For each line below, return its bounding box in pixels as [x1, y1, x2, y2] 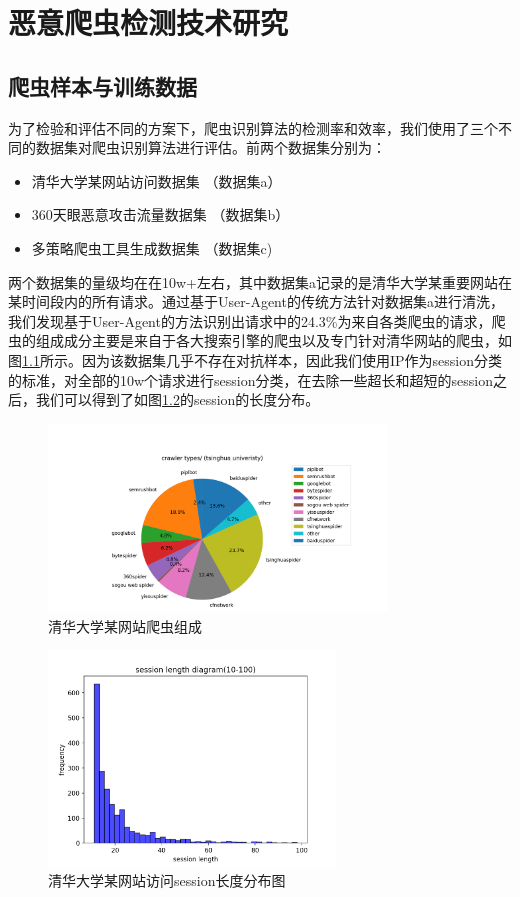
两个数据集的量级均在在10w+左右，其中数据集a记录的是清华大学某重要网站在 [8, 271, 512, 292]
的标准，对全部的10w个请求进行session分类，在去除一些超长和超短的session [8, 369, 493, 390]
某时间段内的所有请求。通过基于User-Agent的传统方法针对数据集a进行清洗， [8, 291, 504, 312]
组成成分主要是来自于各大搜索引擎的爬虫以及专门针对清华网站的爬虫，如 [35, 330, 512, 351]
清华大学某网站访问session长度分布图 [48, 870, 286, 891]
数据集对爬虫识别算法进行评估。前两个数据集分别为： [35, 137, 386, 158]
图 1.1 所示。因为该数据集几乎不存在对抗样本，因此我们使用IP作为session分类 [8, 349, 502, 370]
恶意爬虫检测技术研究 [8, 2, 289, 43]
